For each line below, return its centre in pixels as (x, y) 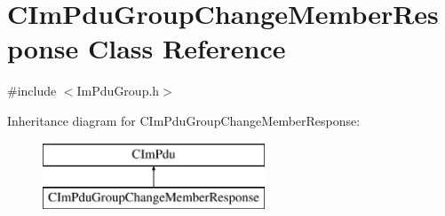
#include (32, 91)
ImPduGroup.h (118, 91)
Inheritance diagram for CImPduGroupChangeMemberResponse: (184, 120)
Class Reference (187, 48)
